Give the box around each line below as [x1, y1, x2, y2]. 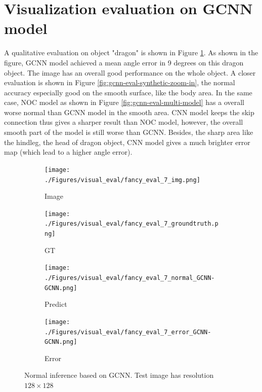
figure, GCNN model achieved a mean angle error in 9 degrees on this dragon [4, 57, 244, 67]
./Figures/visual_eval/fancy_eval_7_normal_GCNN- [45, 274, 215, 281]
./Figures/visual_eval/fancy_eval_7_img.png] [45, 176, 200, 184]
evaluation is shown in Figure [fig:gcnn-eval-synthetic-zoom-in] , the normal [4, 77, 235, 88]
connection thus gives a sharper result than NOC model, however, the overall [4, 117, 243, 127]
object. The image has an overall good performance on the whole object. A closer [4, 67, 256, 78]
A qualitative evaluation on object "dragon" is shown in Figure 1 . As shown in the [4, 47, 258, 58]
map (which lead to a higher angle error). [4, 147, 133, 157]
